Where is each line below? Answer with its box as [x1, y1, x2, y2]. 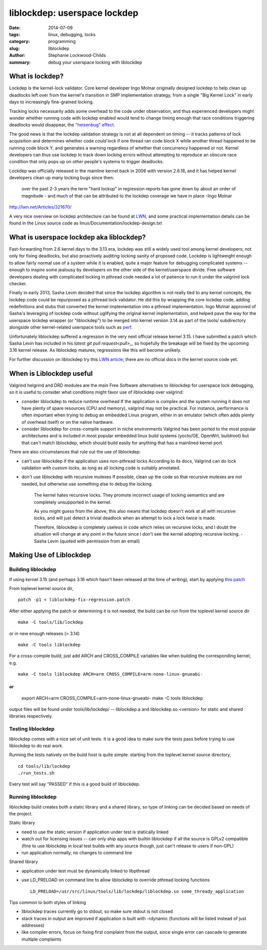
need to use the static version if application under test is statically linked [21, 829, 169, 835]
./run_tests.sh [18, 770, 55, 776]
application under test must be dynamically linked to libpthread [21, 868, 150, 874]
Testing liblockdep [9, 725, 55, 732]
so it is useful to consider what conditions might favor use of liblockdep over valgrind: [9, 389, 184, 395]
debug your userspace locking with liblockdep [48, 59, 142, 65]
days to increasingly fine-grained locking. [9, 99, 94, 105]
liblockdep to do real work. [9, 742, 64, 749]
